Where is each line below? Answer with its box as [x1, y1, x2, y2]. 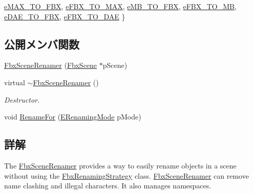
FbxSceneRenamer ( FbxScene [4, 60, 97, 70]
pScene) [102, 60, 128, 70]
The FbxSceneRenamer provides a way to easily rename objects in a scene [4, 160, 237, 171]
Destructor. [4, 94, 40, 105]
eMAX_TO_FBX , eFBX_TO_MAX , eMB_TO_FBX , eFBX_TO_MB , [4, 1, 237, 11]
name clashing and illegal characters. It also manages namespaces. [4, 180, 212, 191]
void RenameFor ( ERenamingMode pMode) [4, 111, 141, 122]
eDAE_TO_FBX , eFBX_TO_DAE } [4, 11, 125, 21]
